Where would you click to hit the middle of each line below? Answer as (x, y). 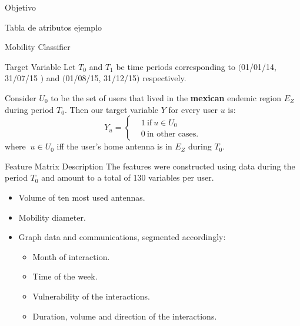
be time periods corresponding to (176, 66)
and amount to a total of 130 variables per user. (128, 177)
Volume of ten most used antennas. (82, 197)
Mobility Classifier (38, 47)
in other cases (171, 134)
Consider (21, 97)
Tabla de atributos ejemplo (54, 27)
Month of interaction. (71, 256)
